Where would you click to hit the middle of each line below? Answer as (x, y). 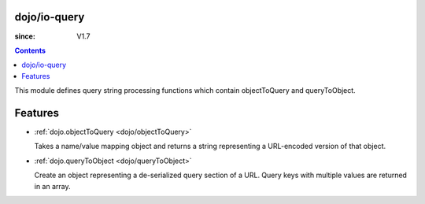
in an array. (52, 186)
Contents (30, 50)
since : (25, 36)
